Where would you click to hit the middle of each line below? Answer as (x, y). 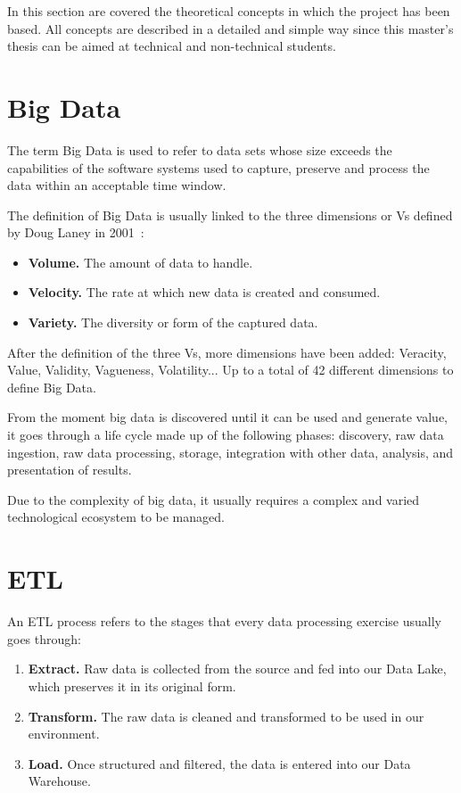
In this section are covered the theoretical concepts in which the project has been (229, 11)
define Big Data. (52, 387)
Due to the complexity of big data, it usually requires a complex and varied (214, 499)
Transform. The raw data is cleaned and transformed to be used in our (226, 716)
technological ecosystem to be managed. (116, 517)
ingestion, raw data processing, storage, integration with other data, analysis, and (230, 452)
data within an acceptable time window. (117, 185)
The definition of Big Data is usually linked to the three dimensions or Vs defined (230, 215)
